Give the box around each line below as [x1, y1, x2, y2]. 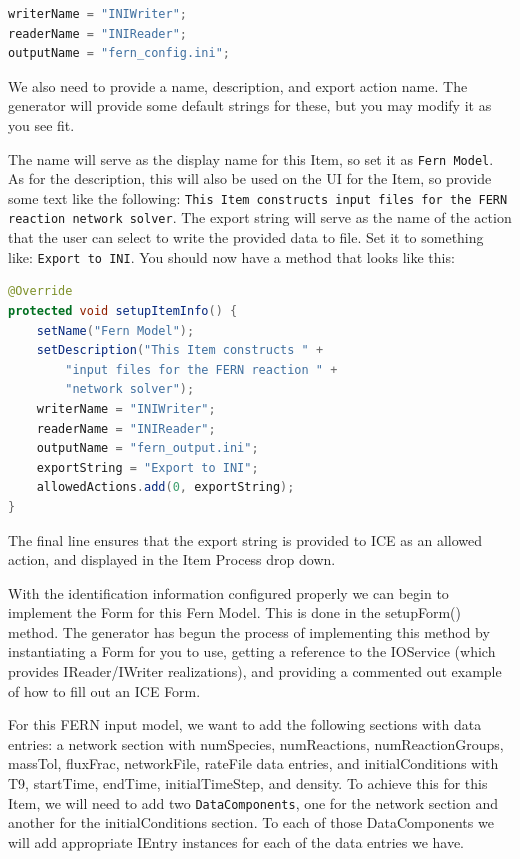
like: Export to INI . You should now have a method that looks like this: [8, 246, 455, 267]
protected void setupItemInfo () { [8, 303, 238, 318]
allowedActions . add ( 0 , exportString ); [36, 480, 295, 495]
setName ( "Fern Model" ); [36, 323, 195, 338]
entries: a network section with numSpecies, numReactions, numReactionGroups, [8, 733, 504, 754]
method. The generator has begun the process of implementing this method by [8, 621, 490, 642]
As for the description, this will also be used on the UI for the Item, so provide [8, 168, 492, 189]
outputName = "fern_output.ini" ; [36, 441, 259, 456]
